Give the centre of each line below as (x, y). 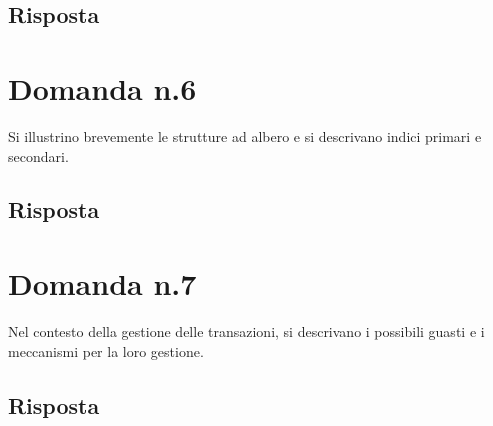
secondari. (38, 155)
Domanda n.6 (102, 87)
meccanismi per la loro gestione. (106, 350)
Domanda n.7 (102, 283)
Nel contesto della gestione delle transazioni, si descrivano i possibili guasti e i (246, 331)
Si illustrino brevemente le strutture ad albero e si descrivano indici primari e (245, 135)
